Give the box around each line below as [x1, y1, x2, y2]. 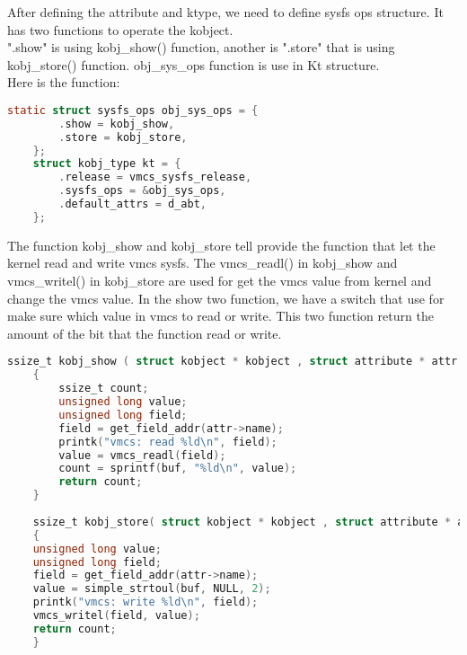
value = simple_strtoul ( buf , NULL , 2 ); [32, 582, 271, 596]
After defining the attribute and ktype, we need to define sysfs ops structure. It [7, 3, 444, 21]
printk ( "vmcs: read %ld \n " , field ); [58, 435, 278, 448]
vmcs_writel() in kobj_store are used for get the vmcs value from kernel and [7, 271, 432, 290]
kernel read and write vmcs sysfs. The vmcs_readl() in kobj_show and [7, 253, 398, 272]
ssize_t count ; [58, 382, 149, 395]
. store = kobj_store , [58, 130, 188, 144]
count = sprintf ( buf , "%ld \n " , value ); [58, 462, 297, 475]
